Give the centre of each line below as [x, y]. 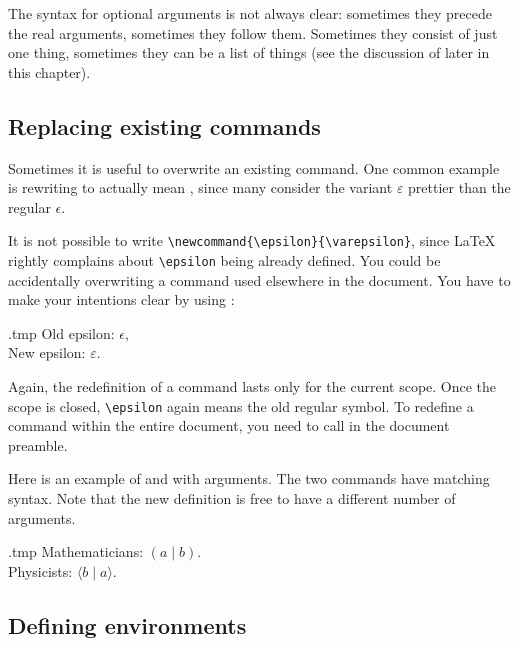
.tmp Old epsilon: [61, 332]
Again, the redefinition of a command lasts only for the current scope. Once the [252, 386]
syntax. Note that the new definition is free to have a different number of [232, 498]
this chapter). [49, 71]
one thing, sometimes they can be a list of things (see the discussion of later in [249, 52]
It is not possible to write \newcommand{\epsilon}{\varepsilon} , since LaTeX [252, 240]
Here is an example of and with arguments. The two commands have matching [249, 478]
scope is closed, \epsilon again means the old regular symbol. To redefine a [241, 405]
